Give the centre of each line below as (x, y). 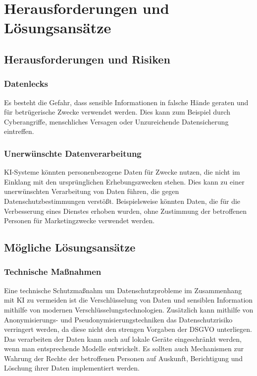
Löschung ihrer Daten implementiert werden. (72, 368)
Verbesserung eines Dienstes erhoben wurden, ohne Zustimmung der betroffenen (126, 211)
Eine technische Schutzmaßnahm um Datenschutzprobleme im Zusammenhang (123, 290)
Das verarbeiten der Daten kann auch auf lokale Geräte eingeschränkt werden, (123, 339)
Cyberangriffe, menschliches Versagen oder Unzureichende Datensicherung (116, 121)
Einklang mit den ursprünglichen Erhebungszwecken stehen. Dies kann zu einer (124, 181)
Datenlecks (26, 84)
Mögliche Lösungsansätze (70, 247)
